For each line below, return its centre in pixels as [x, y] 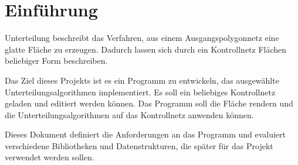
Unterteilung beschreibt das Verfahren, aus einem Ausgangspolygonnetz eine [142, 38]
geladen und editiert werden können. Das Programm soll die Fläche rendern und [149, 103]
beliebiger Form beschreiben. [56, 61]
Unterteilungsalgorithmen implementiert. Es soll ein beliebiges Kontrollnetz [140, 92]
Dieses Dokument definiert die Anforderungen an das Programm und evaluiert [145, 134]
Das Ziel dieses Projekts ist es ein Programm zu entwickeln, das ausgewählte [142, 80]
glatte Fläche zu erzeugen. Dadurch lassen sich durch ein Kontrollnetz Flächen [146, 49]
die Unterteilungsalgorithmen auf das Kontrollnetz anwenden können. [129, 114]
